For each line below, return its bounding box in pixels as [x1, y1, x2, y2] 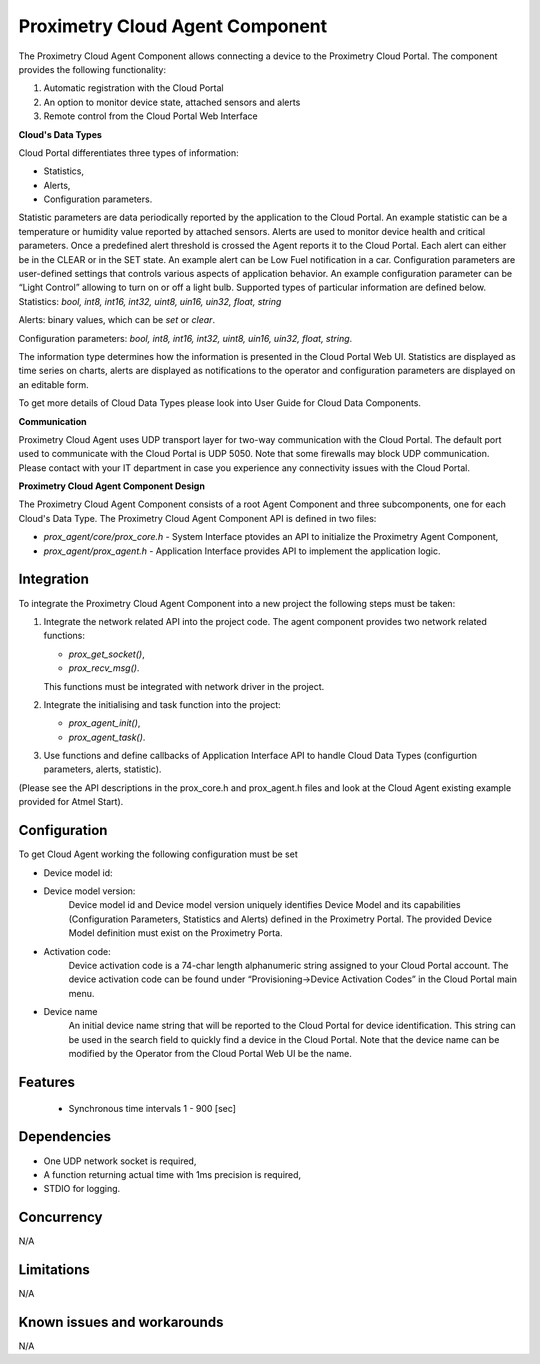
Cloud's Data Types [18, 128, 102, 140]
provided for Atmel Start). [18, 796, 124, 808]
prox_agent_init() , [68, 717, 141, 729]
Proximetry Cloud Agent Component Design [18, 480, 205, 492]
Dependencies [18, 1128, 112, 1145]
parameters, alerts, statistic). [43, 763, 162, 775]
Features [18, 1074, 75, 1091]
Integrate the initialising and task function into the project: [43, 698, 282, 710]
